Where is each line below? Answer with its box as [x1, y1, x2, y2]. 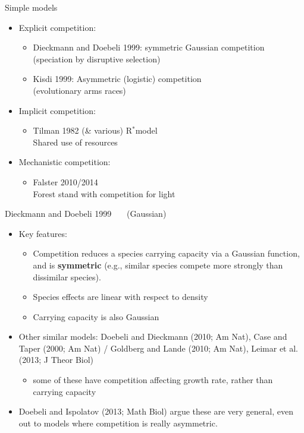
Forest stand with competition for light [33, 187, 175, 200]
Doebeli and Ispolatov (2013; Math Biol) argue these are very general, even [18, 405, 293, 418]
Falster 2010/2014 [33, 175, 98, 188]
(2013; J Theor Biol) [18, 353, 94, 366]
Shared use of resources [33, 135, 118, 148]
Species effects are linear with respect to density [33, 290, 208, 303]
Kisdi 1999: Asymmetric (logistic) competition [33, 72, 202, 85]
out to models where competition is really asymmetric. [18, 416, 218, 429]
